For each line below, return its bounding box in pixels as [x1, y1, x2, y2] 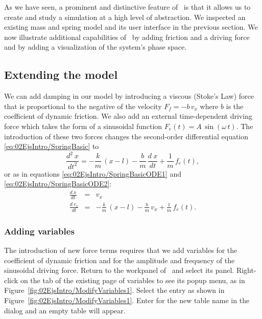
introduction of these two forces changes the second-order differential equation [4, 131, 249, 141]
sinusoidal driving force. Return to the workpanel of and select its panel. [4, 265, 234, 275]
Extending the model [4, 67, 118, 82]
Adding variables [4, 224, 75, 237]
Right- [236, 265, 256, 275]
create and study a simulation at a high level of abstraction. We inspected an [4, 11, 246, 22]
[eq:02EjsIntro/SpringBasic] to [4, 141, 99, 152]
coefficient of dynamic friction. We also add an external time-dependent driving [4, 111, 252, 121]
